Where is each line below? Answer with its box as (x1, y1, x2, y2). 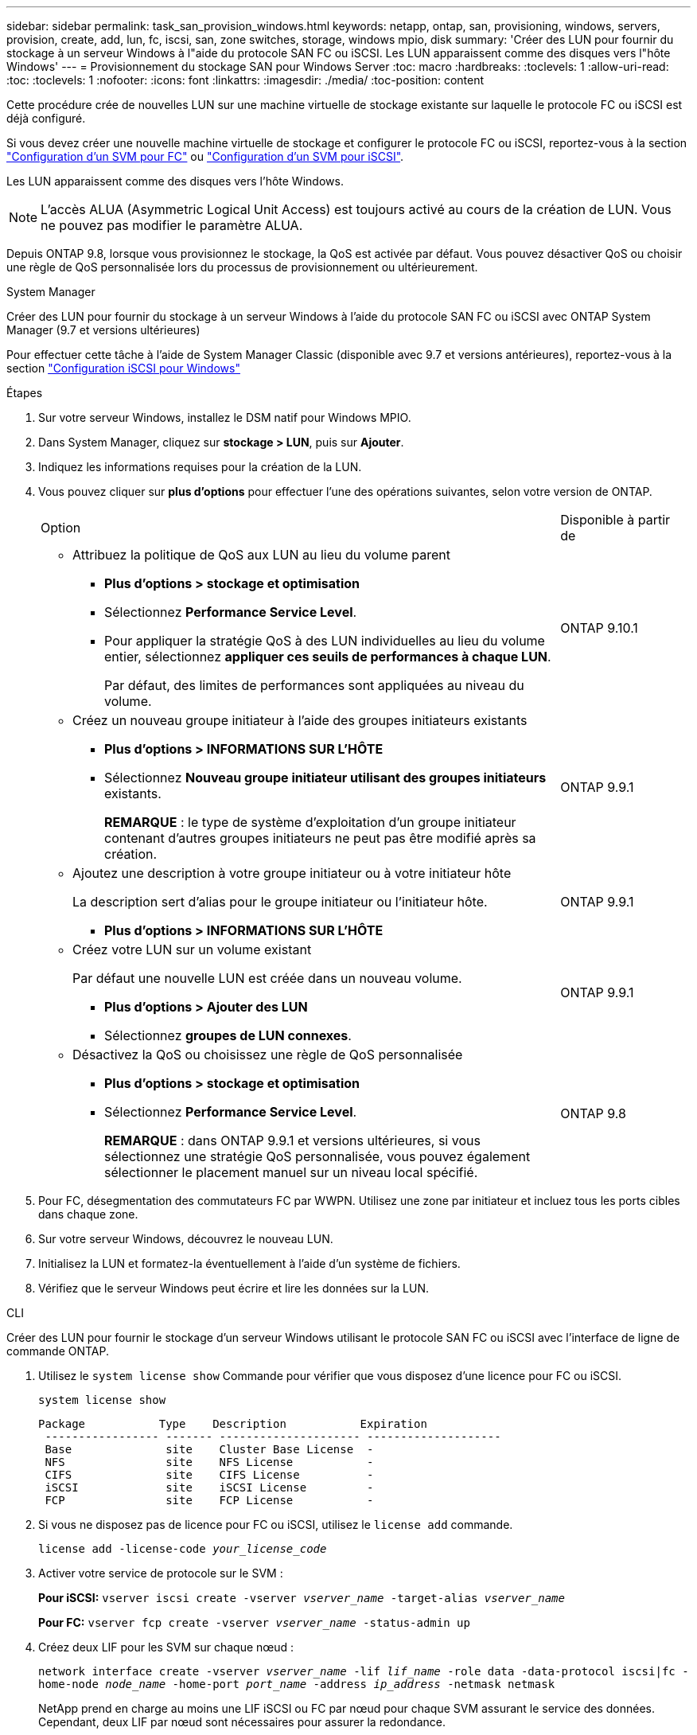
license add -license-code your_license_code (38, 1542, 327, 1555)
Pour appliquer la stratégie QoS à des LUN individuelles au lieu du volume (104, 633, 545, 649)
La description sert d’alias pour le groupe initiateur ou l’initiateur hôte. (72, 894, 488, 910)
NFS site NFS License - (45, 1456, 374, 1468)
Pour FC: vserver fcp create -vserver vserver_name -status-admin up (38, 1616, 470, 1629)
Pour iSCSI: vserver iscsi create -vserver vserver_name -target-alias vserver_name (38, 1591, 565, 1604)
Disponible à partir (560, 512, 671, 528)
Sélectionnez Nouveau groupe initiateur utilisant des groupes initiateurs (104, 770, 547, 786)
